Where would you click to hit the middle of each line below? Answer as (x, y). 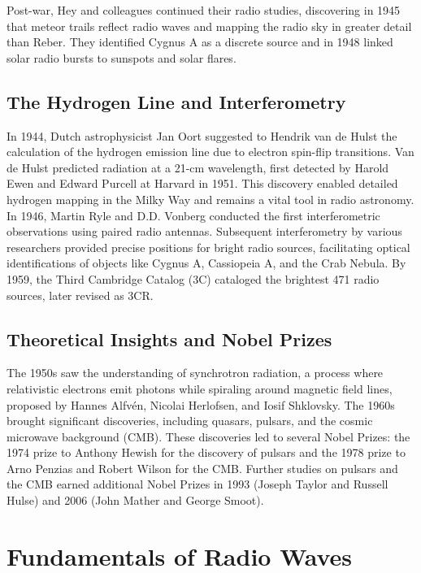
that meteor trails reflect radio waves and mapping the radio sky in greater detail (209, 26)
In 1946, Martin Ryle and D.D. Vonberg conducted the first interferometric (193, 215)
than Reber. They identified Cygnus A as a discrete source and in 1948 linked (200, 42)
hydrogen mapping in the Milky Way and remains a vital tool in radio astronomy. (210, 199)
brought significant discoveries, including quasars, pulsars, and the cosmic (190, 421)
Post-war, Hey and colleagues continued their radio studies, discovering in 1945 (204, 10)
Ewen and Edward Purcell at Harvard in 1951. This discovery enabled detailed (202, 183)
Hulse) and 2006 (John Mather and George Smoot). (135, 500)
